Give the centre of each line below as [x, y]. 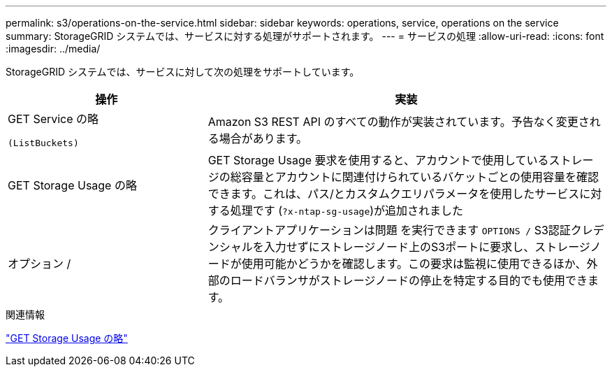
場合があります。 [263, 138]
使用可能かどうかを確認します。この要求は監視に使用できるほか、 [414, 264]
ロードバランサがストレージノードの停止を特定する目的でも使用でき [409, 280]
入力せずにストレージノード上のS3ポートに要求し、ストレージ [427, 247]
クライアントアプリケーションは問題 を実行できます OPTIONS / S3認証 [389, 230]
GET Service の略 [53, 119]
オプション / [39, 264]
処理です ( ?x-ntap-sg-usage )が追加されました [347, 210]
